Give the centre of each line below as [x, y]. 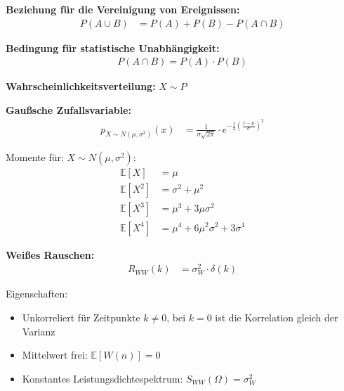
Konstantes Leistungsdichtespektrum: [102, 378]
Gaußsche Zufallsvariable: [68, 109]
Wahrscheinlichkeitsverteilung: [81, 86]
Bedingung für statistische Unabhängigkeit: [113, 47]
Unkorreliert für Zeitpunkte [81, 317]
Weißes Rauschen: [50, 254]
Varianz [39, 331]
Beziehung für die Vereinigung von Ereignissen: [123, 9]
